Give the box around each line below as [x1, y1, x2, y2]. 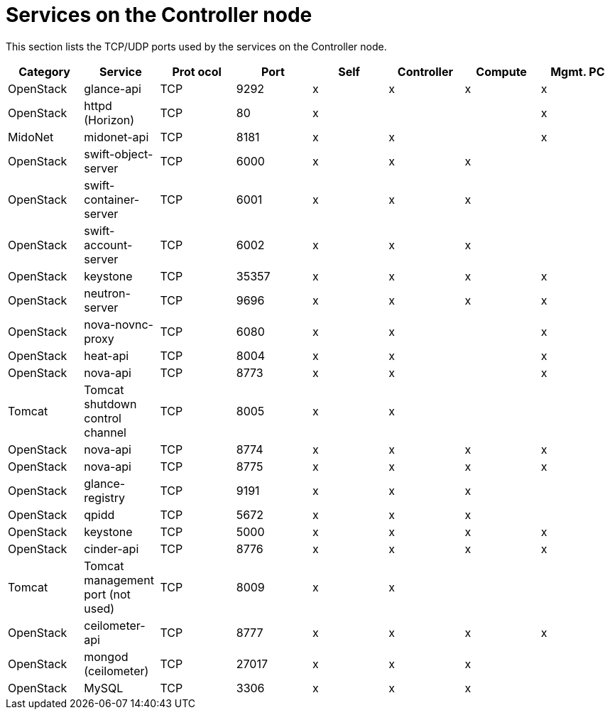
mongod [84, 649, 129, 664]
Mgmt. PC [550, 64, 605, 79]
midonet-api [84, 129, 149, 144]
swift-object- [84, 146, 153, 161]
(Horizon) [84, 112, 135, 127]
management [84, 572, 154, 587]
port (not [84, 586, 131, 601]
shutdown [84, 396, 137, 411]
